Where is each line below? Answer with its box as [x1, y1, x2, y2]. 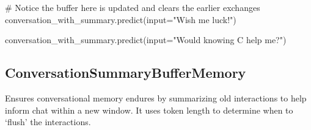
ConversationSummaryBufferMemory [5, 63, 246, 82]
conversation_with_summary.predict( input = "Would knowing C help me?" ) [5, 33, 287, 46]
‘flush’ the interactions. [5, 115, 91, 128]
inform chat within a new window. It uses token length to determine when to [5, 103, 293, 116]
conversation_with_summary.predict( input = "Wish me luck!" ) [5, 13, 236, 26]
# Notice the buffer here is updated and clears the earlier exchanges [5, 1, 260, 13]
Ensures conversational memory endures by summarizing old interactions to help [5, 91, 307, 104]
